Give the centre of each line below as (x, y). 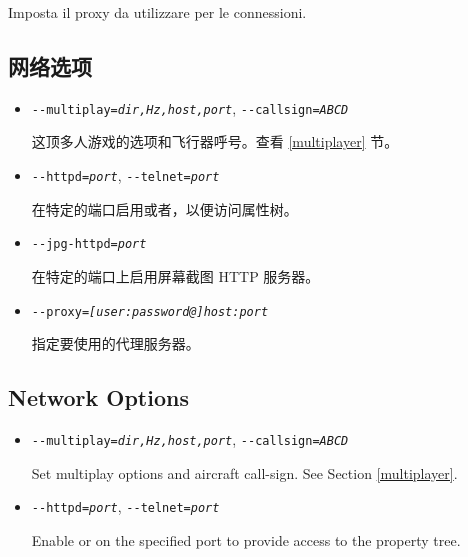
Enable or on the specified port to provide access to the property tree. (246, 539)
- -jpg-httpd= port (89, 244)
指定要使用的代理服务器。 (115, 343)
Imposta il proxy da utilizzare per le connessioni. (157, 12)
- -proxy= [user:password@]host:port (150, 311)
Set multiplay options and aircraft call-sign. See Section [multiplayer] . (244, 472)
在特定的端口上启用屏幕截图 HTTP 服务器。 (175, 275)
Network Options (98, 397)
